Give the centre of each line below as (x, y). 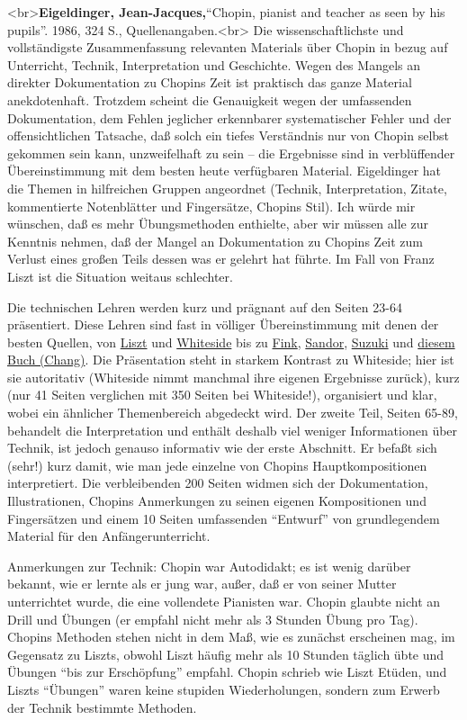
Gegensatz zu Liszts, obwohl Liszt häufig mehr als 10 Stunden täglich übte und (226, 654)
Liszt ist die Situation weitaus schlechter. (120, 276)
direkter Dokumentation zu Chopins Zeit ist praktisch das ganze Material (210, 82)
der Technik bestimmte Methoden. (102, 707)
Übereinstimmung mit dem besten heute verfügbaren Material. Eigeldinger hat (225, 171)
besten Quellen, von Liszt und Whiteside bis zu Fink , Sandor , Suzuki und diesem (231, 342)
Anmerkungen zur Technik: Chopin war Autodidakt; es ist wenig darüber (209, 566)
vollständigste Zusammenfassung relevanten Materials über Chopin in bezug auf (228, 47)
